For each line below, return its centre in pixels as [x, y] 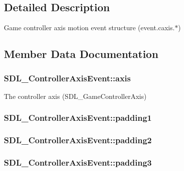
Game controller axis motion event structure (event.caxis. [89, 28]
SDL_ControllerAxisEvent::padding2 [78, 140]
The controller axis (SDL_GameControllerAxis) [75, 96]
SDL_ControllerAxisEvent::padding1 [78, 118]
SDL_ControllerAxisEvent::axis [67, 78]
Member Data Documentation [81, 54]
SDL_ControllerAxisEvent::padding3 [78, 162]
